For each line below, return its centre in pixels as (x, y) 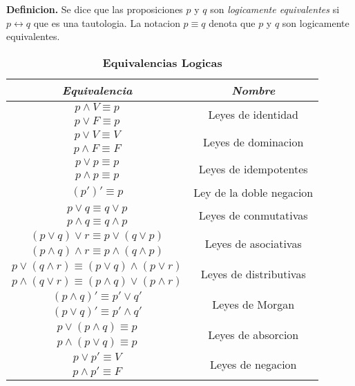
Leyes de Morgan (253, 305)
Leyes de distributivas (253, 274)
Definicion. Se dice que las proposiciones (95, 9)
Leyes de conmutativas (253, 215)
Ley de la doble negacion (253, 192)
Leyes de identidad (253, 115)
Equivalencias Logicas (162, 62)
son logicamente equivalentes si (275, 9)
